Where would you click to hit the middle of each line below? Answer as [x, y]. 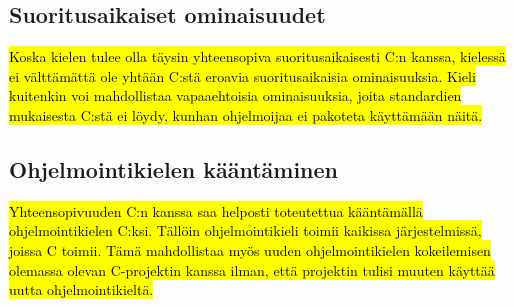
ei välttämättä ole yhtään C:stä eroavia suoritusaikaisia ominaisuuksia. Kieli [242, 75]
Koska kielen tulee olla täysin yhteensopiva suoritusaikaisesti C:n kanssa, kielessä [257, 56]
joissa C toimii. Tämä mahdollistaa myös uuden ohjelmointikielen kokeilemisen [250, 249]
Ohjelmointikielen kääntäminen [173, 168]
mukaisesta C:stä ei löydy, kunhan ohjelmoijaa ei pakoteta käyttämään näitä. [246, 114]
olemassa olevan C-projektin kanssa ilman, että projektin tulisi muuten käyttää [252, 269]
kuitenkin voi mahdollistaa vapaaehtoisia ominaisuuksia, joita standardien [235, 95]
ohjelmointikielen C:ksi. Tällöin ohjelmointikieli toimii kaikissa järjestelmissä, [245, 230]
